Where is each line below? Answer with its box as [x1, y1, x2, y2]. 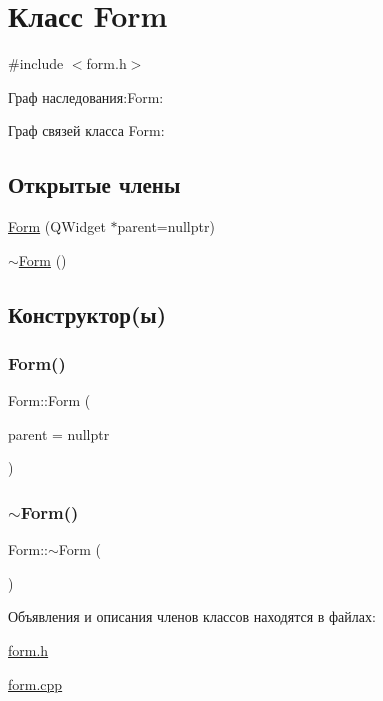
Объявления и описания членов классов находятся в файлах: [8, 606, 376, 627]
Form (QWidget [8, 216, 106, 237]
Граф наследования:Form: [8, 86, 164, 107]
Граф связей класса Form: [8, 120, 165, 141]
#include [8, 53, 64, 74]
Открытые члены [8, 169, 181, 200]
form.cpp [8, 673, 63, 694]
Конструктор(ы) [8, 298, 167, 329]
